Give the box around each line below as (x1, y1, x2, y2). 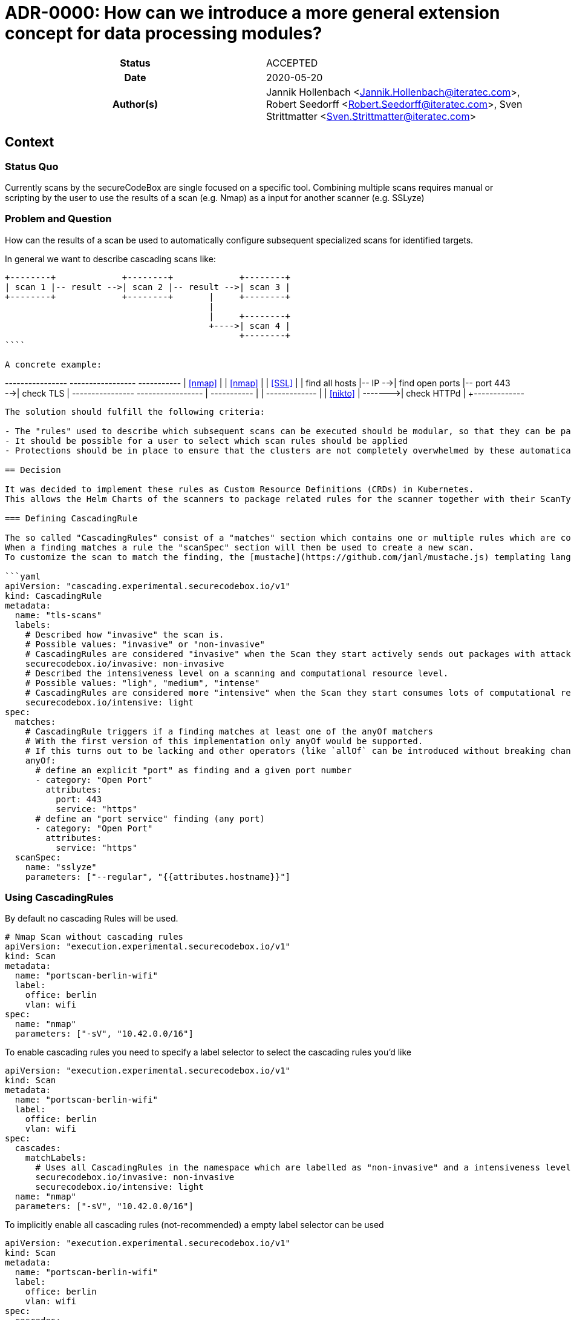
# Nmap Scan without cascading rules (5, 932, 184, 942)
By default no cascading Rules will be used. (5, 913, 178, 924)
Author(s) (112, 97, 158, 110)
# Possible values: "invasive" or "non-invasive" (25, 639, 265, 649)
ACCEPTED (266, 56, 318, 69)
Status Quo (5, 160, 59, 173)
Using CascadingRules (5, 891, 114, 904)
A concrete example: (5, 359, 102, 369)
